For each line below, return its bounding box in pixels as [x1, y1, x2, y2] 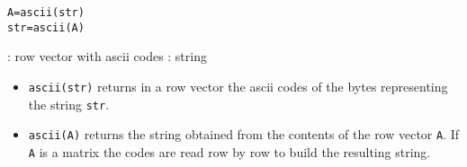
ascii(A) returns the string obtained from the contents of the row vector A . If [28, 125, 460, 144]
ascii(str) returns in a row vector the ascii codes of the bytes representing [28, 76, 448, 95]
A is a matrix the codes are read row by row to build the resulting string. [28, 142, 431, 161]
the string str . [28, 94, 110, 113]
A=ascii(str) [7, 6, 85, 19]
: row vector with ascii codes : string [7, 47, 207, 66]
